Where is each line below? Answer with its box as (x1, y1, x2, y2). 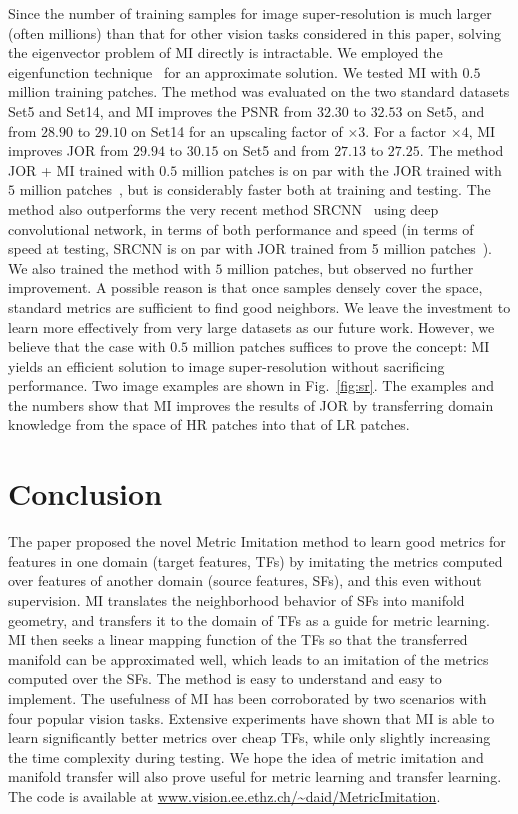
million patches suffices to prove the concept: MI (192, 336, 490, 357)
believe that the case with (8, 336, 166, 357)
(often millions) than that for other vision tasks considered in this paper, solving (8, 22, 502, 43)
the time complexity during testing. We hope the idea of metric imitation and (8, 746, 484, 767)
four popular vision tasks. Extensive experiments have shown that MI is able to (8, 707, 495, 728)
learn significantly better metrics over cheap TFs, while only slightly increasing (8, 727, 491, 748)
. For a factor (365, 120, 447, 141)
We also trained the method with (8, 257, 211, 278)
